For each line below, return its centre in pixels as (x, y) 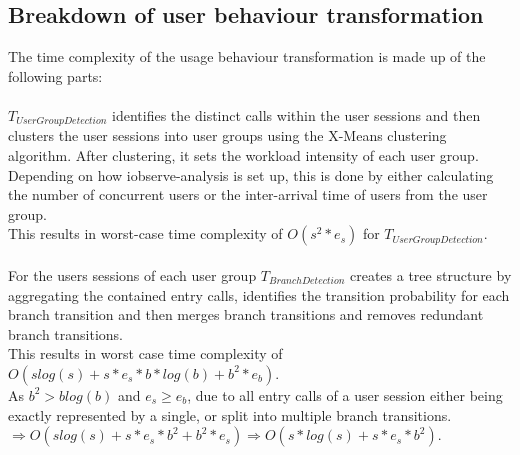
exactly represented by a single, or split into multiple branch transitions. (230, 414)
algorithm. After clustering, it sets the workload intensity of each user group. (243, 155)
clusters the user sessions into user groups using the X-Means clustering (227, 135)
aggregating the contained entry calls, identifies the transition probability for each (259, 294)
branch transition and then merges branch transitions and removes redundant (246, 314)
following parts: (55, 75)
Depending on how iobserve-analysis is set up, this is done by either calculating (251, 174)
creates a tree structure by (431, 275)
